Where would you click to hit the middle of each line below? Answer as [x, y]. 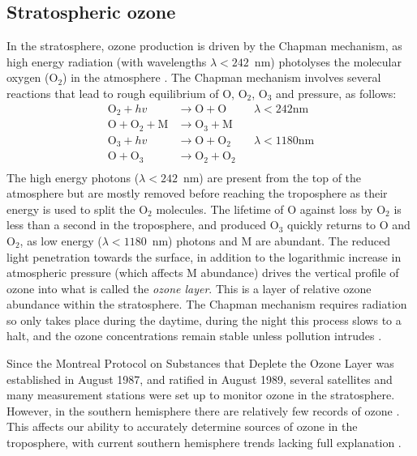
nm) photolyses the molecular [328, 61]
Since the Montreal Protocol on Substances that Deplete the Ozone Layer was [200, 363]
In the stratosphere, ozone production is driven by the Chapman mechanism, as [204, 46]
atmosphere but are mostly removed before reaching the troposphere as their [197, 193]
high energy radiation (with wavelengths [107, 61]
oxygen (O [32, 77]
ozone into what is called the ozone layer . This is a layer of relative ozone [189, 288]
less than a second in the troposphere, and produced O [143, 225]
